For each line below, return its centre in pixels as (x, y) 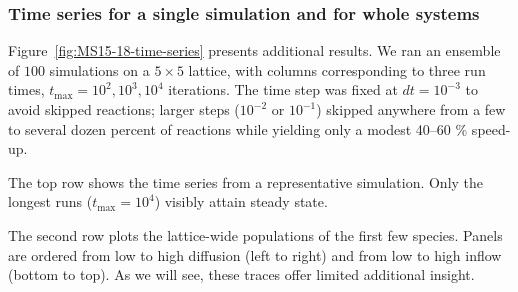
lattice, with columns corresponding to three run (337, 69)
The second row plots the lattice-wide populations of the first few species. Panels (255, 234)
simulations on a (99, 69)
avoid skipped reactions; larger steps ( (124, 109)
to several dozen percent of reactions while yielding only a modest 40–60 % (238, 128)
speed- (491, 128)
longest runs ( (50, 201)
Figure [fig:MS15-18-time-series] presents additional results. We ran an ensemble (254, 50)
